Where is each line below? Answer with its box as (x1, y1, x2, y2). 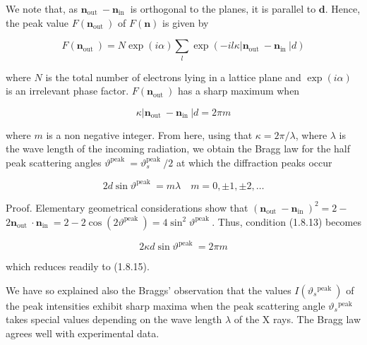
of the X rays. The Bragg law (234, 312, 361, 327)
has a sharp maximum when (178, 83, 300, 98)
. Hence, (325, 1, 361, 16)
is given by (162, 15, 209, 30)
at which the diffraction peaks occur (176, 155, 332, 169)
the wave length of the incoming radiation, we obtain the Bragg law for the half (6, 141, 350, 156)
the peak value (6, 15, 69, 30)
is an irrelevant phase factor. (6, 83, 129, 98)
